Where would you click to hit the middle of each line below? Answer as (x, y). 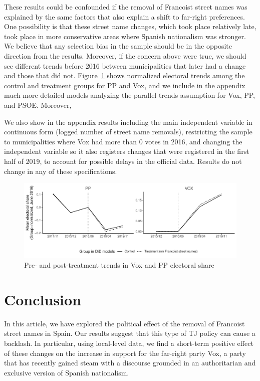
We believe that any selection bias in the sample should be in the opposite (118, 46)
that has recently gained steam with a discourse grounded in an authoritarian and (130, 363)
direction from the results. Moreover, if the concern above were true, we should (125, 55)
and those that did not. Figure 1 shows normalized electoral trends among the (124, 75)
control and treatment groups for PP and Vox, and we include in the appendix (125, 85)
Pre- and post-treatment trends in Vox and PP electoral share (119, 265)
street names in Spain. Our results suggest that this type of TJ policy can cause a (130, 333)
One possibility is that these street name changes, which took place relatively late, (130, 26)
